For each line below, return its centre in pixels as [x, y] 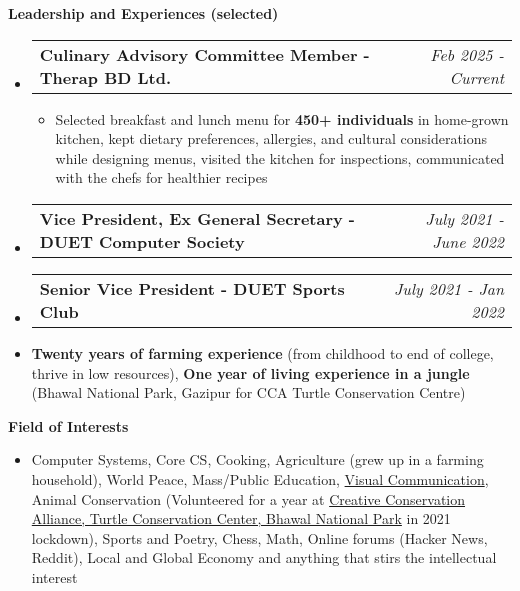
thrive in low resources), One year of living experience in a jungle [250, 372]
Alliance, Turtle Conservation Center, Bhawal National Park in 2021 [241, 518]
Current [476, 77]
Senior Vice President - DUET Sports [192, 288]
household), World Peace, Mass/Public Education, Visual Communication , [260, 478]
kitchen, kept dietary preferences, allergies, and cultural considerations [271, 138]
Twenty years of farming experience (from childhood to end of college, [262, 352]
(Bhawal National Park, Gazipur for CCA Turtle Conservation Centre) [248, 392]
